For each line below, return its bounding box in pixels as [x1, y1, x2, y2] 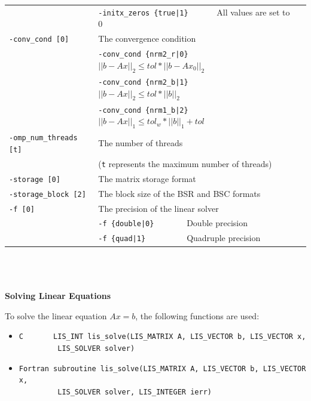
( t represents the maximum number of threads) [98, 157, 272, 169]
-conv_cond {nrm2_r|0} [98, 50, 188, 59]
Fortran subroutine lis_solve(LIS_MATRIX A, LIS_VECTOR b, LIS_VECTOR [19, 364, 306, 373]
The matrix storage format [98, 172, 196, 184]
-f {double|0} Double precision [98, 217, 248, 229]
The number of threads [98, 137, 183, 149]
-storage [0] [9, 175, 60, 184]
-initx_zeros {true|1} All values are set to [98, 5, 290, 18]
